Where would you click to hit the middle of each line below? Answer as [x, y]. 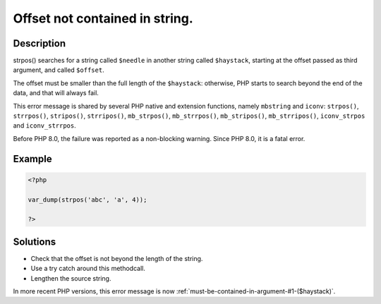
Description [40, 43]
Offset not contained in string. [103, 18]
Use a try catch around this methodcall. [88, 269]
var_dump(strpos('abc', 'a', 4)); [87, 200]
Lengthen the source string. [71, 278]
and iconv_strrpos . [45, 126]
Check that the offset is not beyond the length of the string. [117, 258]
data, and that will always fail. [56, 93]
